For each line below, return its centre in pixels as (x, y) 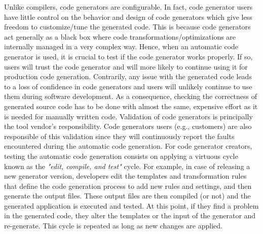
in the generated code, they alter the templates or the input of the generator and (130, 215)
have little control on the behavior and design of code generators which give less (128, 16)
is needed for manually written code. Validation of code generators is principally (128, 116)
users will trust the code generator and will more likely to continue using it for (126, 66)
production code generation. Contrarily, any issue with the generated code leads (128, 76)
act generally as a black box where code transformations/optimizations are (120, 36)
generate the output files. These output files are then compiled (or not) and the (127, 196)
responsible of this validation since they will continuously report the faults (119, 136)
